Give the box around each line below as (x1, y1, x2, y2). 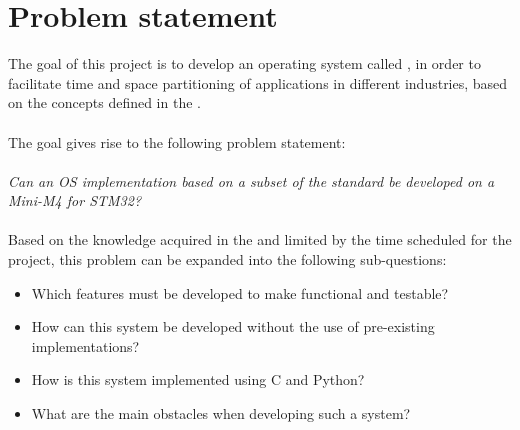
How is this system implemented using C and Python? (31, 369, 365, 390)
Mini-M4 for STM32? (8, 190, 142, 211)
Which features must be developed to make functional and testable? (31, 282, 449, 303)
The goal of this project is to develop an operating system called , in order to (8, 53, 481, 74)
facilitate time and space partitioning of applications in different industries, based (8, 72, 508, 93)
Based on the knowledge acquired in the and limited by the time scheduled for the (8, 229, 512, 250)
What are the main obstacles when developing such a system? (31, 403, 411, 424)
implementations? (31, 335, 140, 356)
